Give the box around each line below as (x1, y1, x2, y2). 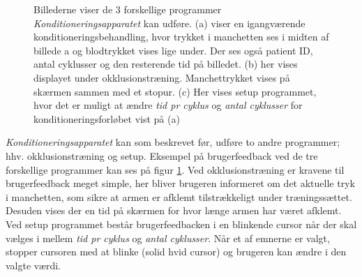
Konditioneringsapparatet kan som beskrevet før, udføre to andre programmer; (6, 135, 340, 149)
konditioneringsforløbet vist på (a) (33, 111, 180, 126)
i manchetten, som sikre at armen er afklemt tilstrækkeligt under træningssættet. (6, 189, 352, 204)
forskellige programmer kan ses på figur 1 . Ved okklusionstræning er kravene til (6, 162, 345, 177)
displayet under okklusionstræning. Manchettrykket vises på (33, 70, 290, 84)
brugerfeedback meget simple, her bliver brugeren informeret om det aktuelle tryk (6, 176, 355, 190)
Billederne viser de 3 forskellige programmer (33, 2, 222, 16)
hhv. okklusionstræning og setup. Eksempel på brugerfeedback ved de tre (6, 148, 318, 163)
